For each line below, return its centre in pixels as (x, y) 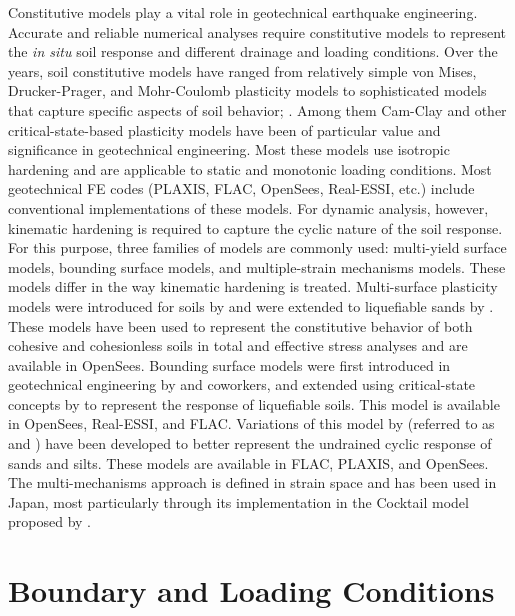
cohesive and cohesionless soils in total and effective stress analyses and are (238, 345)
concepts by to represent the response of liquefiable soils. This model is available (254, 403)
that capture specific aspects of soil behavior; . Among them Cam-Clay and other (257, 109)
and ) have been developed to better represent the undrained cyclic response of (250, 443)
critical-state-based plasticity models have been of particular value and (224, 129)
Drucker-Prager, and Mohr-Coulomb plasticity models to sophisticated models (247, 90)
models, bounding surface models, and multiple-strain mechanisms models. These (257, 266)
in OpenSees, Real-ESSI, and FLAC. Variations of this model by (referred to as (251, 423)
